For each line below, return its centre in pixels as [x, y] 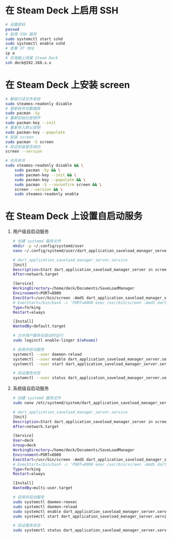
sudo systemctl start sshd [34, 39]
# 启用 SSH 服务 [21, 34]
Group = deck [24, 445]
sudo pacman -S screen [29, 142]
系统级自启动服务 [31, 389]
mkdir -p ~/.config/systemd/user [48, 246]
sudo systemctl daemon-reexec [45, 502]
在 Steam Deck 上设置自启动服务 [74, 216]
